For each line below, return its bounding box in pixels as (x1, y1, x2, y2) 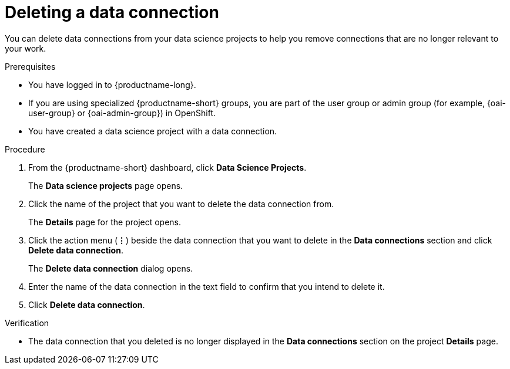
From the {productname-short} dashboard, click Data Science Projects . (28, 162, 307, 172)
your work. (5, 43, 46, 53)
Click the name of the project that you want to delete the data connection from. (28, 198, 334, 209)
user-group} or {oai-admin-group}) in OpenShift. (28, 107, 216, 118)
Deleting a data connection (5, 2, 219, 22)
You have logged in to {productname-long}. (28, 79, 196, 90)
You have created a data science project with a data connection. (28, 126, 277, 136)
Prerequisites (5, 61, 56, 72)
